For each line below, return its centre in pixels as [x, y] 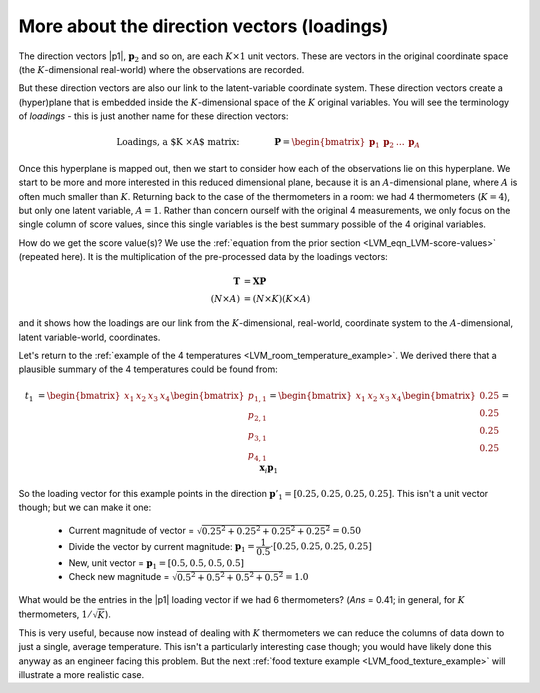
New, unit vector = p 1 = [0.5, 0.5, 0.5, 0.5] [156, 563]
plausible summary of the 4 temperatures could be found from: [148, 369]
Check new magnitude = [119, 577]
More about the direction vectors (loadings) [203, 26]
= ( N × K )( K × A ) [277, 299]
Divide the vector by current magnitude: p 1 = [161, 547]
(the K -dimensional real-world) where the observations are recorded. [161, 69]
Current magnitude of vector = [131, 530]
